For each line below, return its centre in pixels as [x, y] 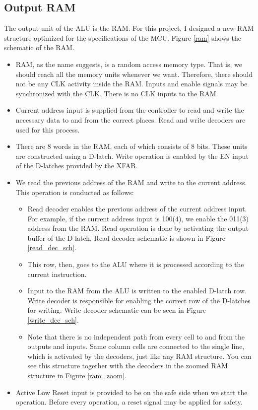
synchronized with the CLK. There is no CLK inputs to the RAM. [117, 93]
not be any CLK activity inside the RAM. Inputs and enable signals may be [131, 84]
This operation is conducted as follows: [75, 192]
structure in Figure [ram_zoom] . [77, 376]
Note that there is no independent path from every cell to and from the [136, 336]
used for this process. [48, 129]
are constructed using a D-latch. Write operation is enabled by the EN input [132, 156]
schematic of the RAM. [39, 47]
